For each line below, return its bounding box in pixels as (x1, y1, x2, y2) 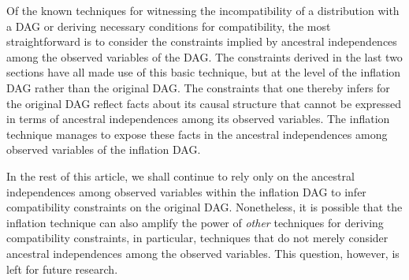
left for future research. (6, 260, 118, 277)
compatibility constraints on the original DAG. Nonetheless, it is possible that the (6, 199, 403, 215)
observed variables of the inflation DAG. (6, 141, 201, 158)
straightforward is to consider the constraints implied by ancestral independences (6, 33, 397, 50)
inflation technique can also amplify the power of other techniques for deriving (6, 214, 384, 230)
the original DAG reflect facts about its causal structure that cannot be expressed (6, 95, 402, 111)
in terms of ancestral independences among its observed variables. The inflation (6, 110, 390, 127)
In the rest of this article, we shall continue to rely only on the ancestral (6, 167, 355, 184)
